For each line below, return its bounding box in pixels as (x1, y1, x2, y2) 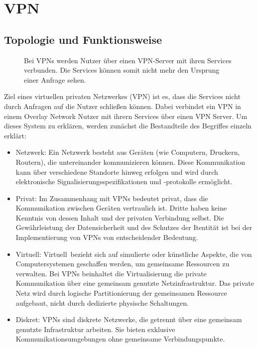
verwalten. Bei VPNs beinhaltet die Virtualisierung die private (15, 268, 207, 278)
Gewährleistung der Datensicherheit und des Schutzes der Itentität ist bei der (15, 222, 253, 232)
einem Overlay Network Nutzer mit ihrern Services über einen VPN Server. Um (4, 111, 248, 121)
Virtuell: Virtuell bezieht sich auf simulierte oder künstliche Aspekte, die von (15, 248, 252, 259)
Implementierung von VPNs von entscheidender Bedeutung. (15, 232, 198, 242)
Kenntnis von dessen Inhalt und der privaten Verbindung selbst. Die (15, 212, 224, 223)
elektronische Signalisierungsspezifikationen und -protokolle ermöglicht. (15, 176, 233, 187)
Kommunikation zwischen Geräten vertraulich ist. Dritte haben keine (15, 203, 227, 213)
